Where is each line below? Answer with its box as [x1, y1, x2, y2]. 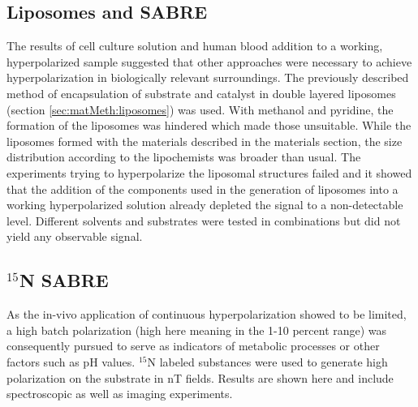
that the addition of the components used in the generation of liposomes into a [6, 180, 399, 197]
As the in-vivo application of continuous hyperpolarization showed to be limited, [6, 306, 407, 323]
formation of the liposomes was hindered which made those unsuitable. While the [6, 117, 412, 134]
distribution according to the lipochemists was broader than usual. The [6, 148, 361, 165]
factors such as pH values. [6, 353, 136, 370]
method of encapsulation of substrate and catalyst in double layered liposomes [6, 84, 396, 101]
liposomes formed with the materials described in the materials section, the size [6, 132, 403, 149]
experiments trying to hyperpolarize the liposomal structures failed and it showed [6, 164, 412, 181]
